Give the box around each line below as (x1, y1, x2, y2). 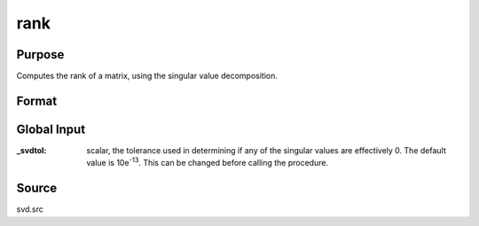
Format (16, 93, 58, 108)
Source (16, 181, 58, 196)
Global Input (16, 121, 86, 136)
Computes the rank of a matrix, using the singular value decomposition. (16, 71, 279, 82)
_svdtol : (16, 144, 47, 155)
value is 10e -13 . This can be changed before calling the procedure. (86, 156, 328, 168)
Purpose (16, 47, 65, 62)
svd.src (16, 204, 44, 214)
